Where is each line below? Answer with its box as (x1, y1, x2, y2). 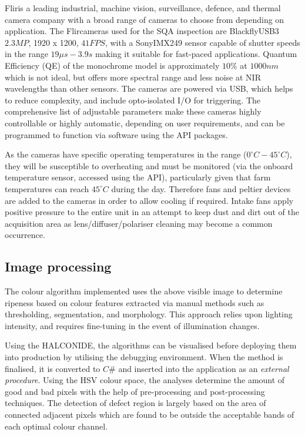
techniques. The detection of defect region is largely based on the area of (5, 397, 266, 409)
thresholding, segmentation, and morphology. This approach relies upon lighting (5, 308, 293, 320)
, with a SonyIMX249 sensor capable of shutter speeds (105, 36, 300, 48)
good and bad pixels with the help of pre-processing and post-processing (5, 385, 265, 397)
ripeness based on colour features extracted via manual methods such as (5, 296, 264, 308)
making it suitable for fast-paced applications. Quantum (95, 48, 297, 60)
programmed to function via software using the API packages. (5, 128, 228, 140)
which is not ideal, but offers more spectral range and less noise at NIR (5, 71, 261, 83)
